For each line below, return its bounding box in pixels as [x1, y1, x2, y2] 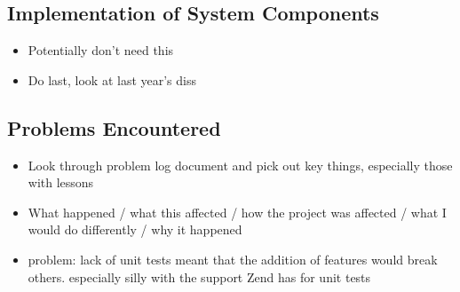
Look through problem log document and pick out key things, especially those [28, 155, 453, 174]
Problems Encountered [7, 114, 221, 141]
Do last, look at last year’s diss [28, 70, 197, 89]
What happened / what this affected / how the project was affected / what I [28, 202, 447, 221]
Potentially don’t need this [28, 41, 174, 59]
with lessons [28, 173, 94, 192]
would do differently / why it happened [28, 220, 242, 239]
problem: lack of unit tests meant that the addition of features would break [28, 249, 438, 268]
